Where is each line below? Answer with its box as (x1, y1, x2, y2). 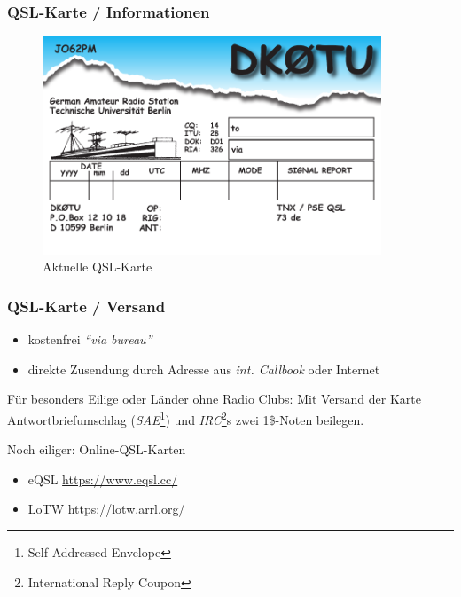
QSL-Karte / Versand (7, 295, 166, 317)
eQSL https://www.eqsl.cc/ (27, 469, 178, 488)
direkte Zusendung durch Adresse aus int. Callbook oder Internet (27, 359, 380, 378)
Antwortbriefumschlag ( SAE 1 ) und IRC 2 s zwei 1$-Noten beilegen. (7, 407, 364, 428)
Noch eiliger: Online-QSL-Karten (7, 440, 186, 459)
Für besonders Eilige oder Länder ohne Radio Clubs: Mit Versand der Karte (7, 389, 421, 408)
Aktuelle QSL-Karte (43, 257, 152, 276)
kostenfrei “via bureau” (27, 330, 152, 349)
